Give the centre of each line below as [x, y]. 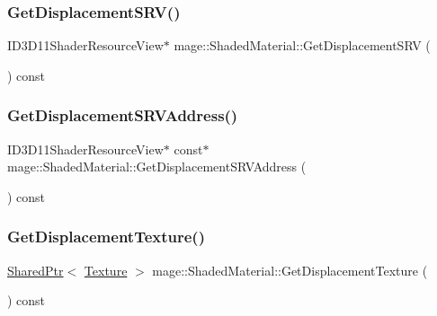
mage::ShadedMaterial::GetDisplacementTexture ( [290, 270]
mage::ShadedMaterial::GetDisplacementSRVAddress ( [157, 167]
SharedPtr [36, 270]
